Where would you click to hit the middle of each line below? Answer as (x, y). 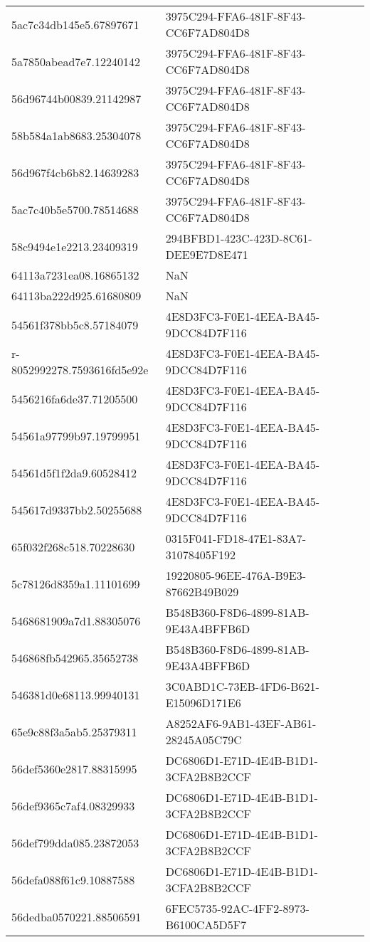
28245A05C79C (203, 740)
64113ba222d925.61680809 (76, 296)
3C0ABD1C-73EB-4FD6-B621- (242, 686)
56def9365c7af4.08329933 (73, 805)
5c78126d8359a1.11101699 (76, 583)
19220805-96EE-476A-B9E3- (236, 575)
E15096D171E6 (203, 703)
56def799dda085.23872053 (75, 842)
